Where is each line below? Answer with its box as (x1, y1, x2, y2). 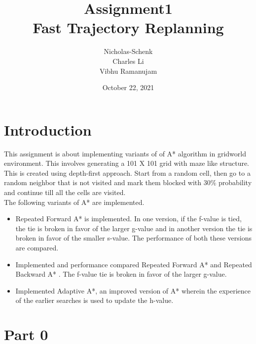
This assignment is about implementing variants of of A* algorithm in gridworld (4, 148, 246, 158)
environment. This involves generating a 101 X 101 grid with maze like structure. (4, 158, 250, 168)
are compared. (15, 242, 59, 252)
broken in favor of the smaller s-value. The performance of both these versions (15, 233, 252, 243)
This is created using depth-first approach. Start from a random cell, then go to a (4, 167, 251, 178)
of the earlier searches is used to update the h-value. (15, 295, 174, 305)
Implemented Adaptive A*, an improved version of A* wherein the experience (15, 285, 251, 295)
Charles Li (112, 55, 144, 66)
